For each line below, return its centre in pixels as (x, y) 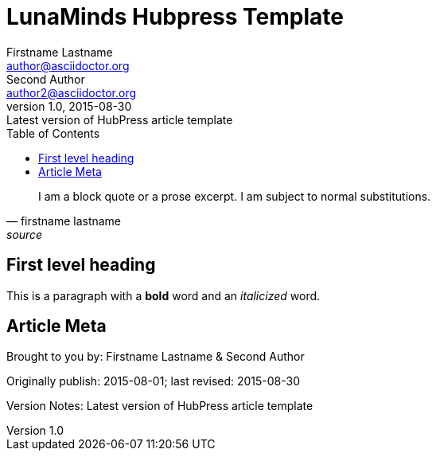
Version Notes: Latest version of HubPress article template (160, 406)
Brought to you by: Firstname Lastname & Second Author (156, 357)
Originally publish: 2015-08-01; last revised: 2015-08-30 (154, 381)
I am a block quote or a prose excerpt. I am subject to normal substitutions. (235, 196)
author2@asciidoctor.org (72, 92)
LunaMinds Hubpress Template (175, 17)
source (25, 234)
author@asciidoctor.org (68, 65)
